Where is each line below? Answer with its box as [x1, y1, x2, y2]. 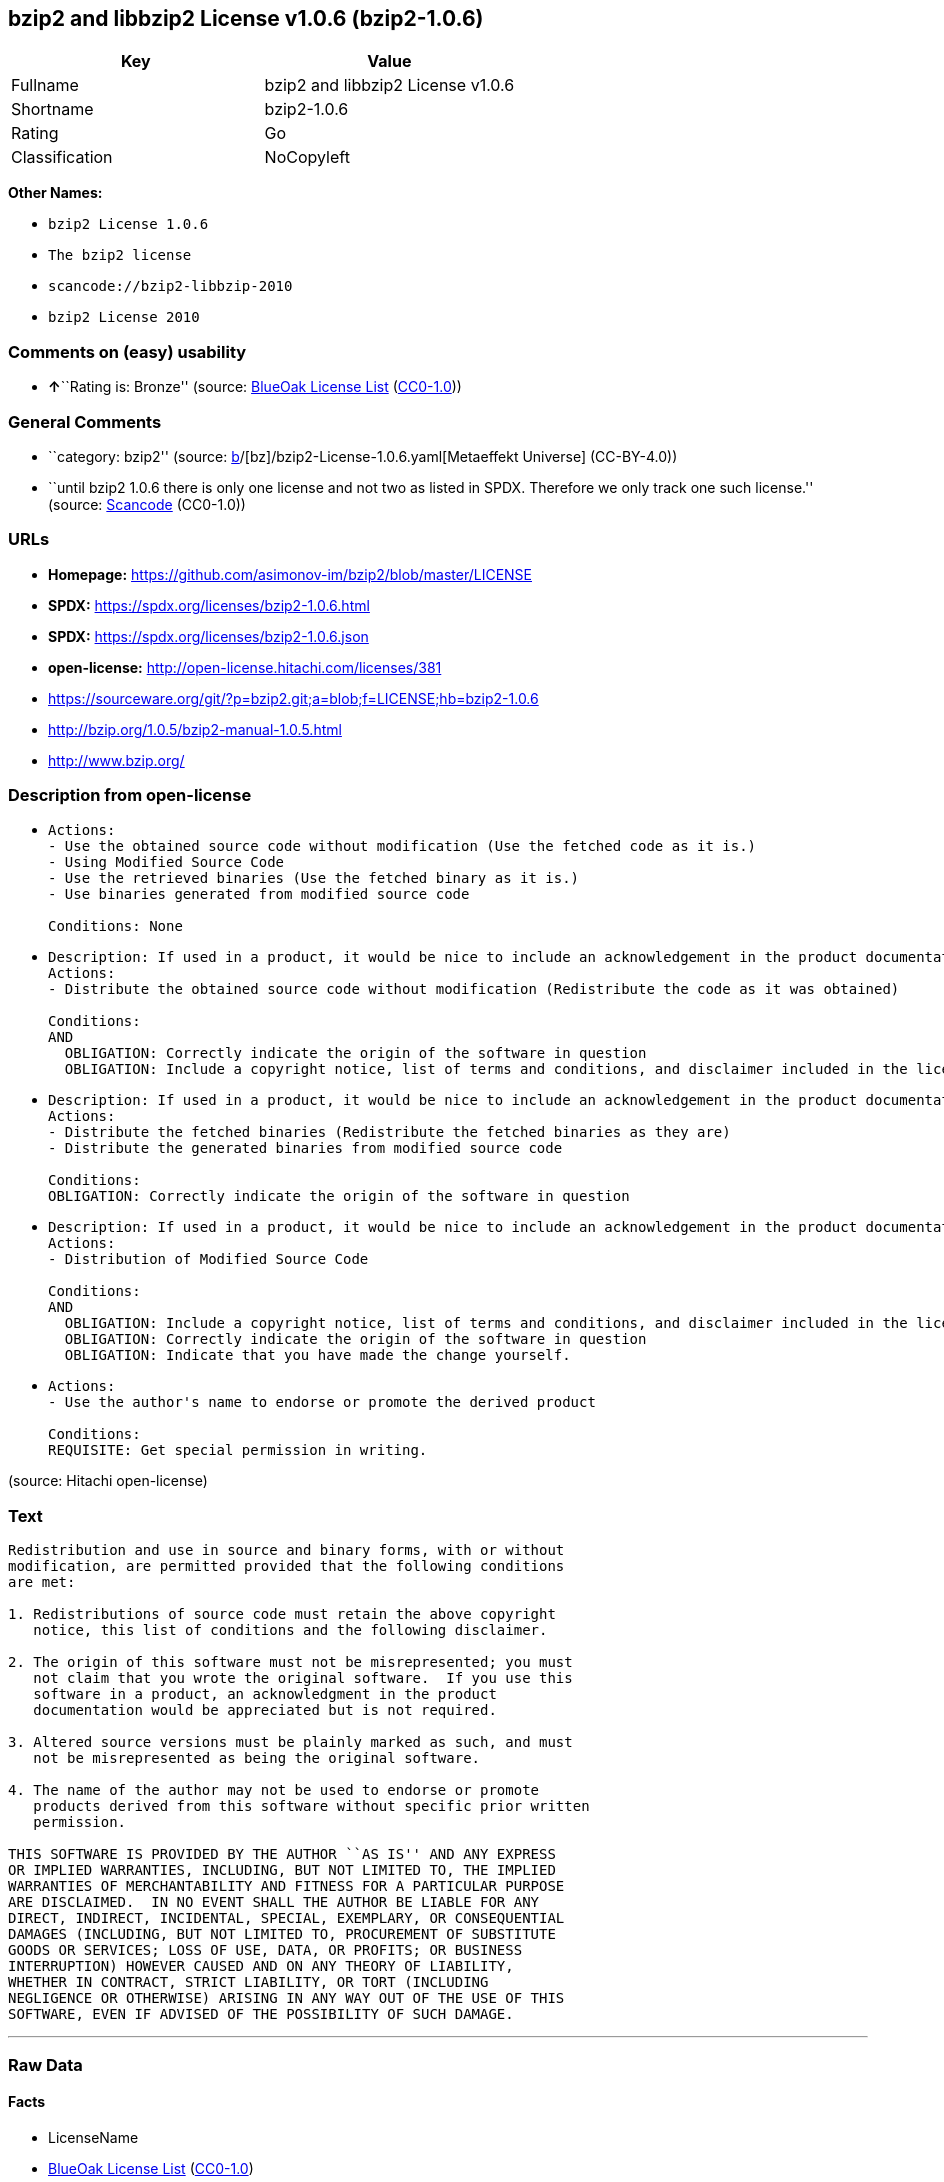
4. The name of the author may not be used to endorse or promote [8, 1782, 540, 1799]
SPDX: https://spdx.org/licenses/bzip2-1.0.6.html [48, 596, 370, 614]
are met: [8, 1574, 76, 1591]
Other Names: [8, 184, 103, 202]
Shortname [11, 99, 94, 120]
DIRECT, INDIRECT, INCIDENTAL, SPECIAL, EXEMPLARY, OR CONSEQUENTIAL [8, 1910, 565, 1927]
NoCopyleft [264, 147, 350, 168]
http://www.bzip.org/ [48, 751, 185, 769]
